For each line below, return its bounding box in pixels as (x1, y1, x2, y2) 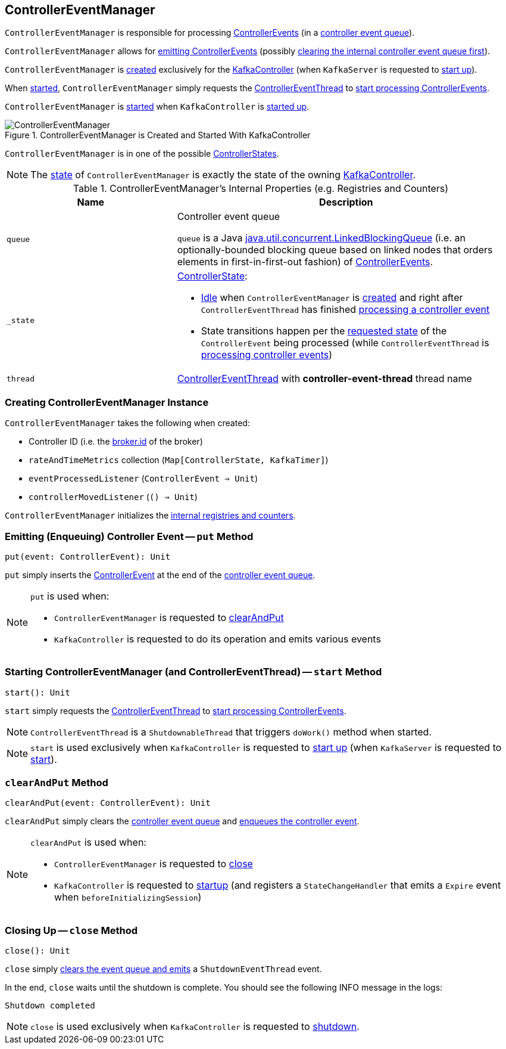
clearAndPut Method (5, 777, 108, 789)
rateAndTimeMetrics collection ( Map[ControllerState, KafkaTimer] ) (29, 455, 329, 465)
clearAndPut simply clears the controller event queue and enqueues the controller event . (5, 816, 360, 827)
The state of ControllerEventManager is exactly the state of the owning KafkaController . (30, 169, 416, 181)
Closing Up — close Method (5, 924, 138, 936)
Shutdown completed (5, 1001, 95, 1011)
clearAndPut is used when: (30, 836, 146, 849)
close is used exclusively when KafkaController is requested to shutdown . (30, 1020, 360, 1033)
